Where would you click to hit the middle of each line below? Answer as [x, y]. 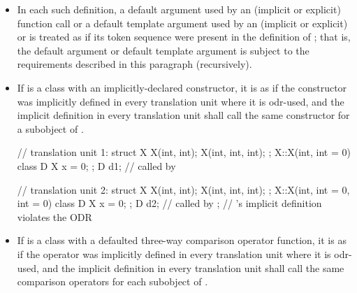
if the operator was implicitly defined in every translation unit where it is [174, 253]
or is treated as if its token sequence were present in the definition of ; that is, [184, 37]
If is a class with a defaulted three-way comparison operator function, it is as [182, 240]
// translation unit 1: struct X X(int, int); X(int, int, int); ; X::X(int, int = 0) [184, 152]
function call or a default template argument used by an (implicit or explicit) [182, 23]
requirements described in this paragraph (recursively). [134, 64]
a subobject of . [50, 128]
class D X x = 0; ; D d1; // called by [96, 165]
